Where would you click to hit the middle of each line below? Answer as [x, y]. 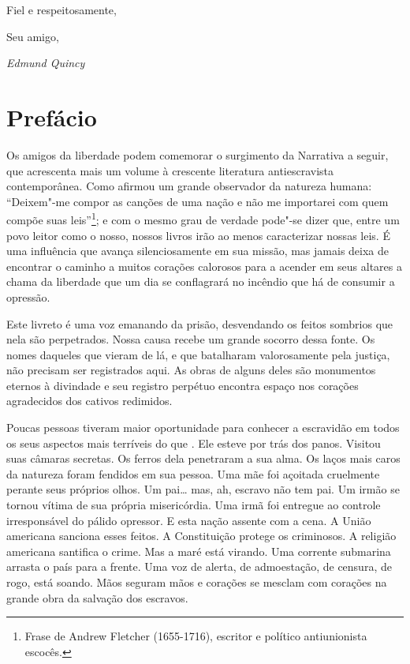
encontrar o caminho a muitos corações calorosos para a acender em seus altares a [204, 266]
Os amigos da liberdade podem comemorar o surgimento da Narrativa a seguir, [198, 154]
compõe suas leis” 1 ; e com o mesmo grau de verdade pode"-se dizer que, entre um [203, 218]
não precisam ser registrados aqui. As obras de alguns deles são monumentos [191, 370]
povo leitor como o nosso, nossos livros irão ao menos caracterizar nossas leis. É [198, 235]
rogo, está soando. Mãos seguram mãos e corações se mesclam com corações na [197, 582]
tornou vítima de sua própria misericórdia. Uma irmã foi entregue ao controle [194, 505]
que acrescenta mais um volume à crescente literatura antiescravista [170, 170]
